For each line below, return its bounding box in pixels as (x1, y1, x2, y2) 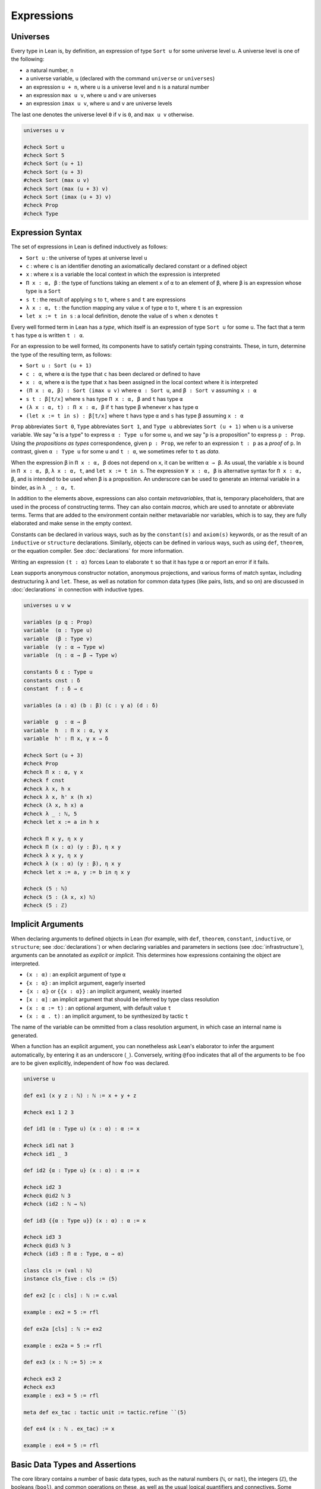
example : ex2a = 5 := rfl (23, 1342, 102, 1349)
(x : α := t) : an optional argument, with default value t (26, 1004, 172, 1011)
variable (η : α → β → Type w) (23, 652, 118, 659)
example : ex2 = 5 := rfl (23, 1309, 99, 1316)
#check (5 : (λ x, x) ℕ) (23, 893, 96, 901)
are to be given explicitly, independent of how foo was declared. (11, 1060, 169, 1067)
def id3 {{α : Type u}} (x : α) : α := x (23, 1217, 146, 1224)
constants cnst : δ (23, 677, 80, 684)
